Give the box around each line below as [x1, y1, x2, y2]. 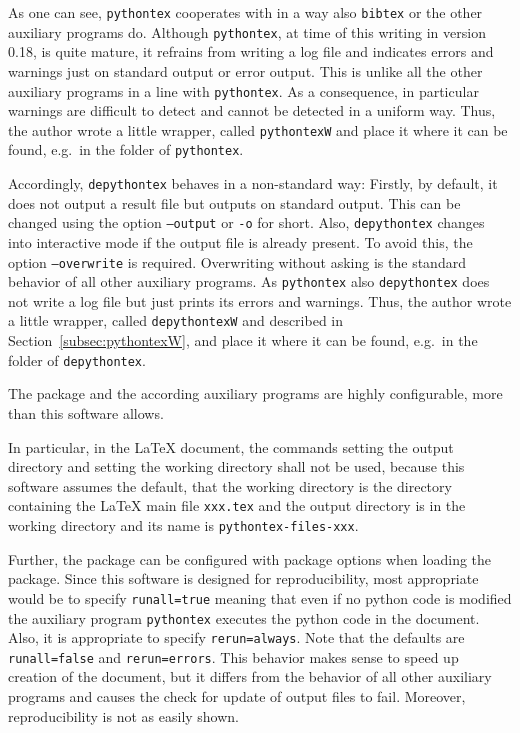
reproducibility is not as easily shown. [8, 705, 240, 726]
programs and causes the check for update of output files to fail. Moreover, [8, 686, 466, 707]
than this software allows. [8, 402, 164, 423]
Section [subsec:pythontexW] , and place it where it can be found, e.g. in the [8, 330, 478, 351]
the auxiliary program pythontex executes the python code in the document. [8, 607, 480, 628]
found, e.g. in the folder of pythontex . [8, 139, 244, 160]
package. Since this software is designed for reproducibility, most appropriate [8, 568, 479, 589]
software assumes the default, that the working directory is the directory [8, 475, 452, 496]
